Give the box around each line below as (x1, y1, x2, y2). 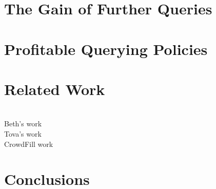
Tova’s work (4, 128, 42, 139)
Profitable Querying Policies (4, 38, 208, 59)
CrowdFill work (4, 138, 53, 149)
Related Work (4, 78, 105, 99)
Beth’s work (4, 118, 42, 129)
